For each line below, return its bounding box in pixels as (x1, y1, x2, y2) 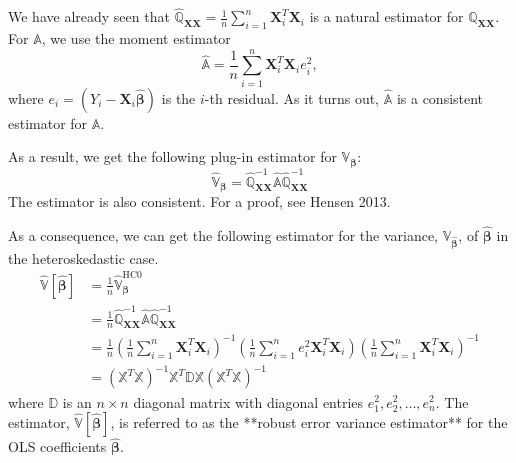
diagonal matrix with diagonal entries (133, 391, 364, 412)
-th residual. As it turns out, (204, 87, 380, 108)
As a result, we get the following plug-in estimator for (8, 146, 337, 167)
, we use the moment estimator (41, 28, 231, 49)
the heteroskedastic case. (8, 247, 159, 268)
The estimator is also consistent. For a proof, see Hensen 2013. (8, 190, 391, 211)
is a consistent (396, 87, 484, 108)
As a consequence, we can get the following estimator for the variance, (8, 224, 439, 245)
